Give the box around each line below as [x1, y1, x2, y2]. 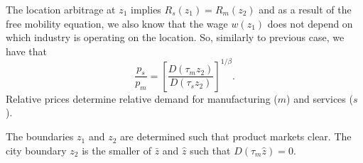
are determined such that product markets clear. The [120, 129, 352, 144]
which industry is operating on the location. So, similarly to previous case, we [6, 30, 345, 45]
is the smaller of [82, 142, 151, 157]
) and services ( [286, 91, 353, 106]
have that [6, 43, 47, 58]
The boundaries [6, 129, 74, 144]
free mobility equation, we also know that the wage [6, 16, 228, 30]
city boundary [6, 142, 67, 157]
